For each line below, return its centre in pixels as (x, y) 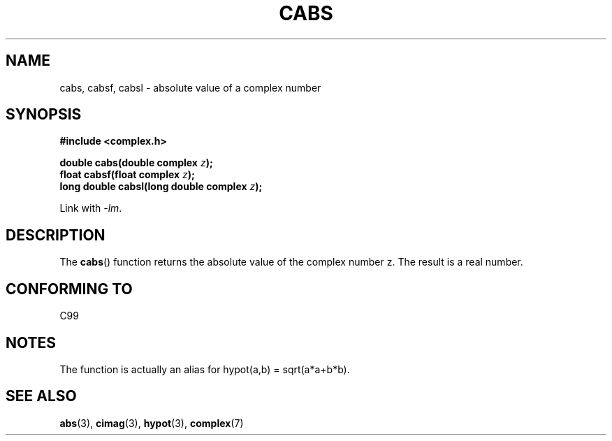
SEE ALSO (41, 396)
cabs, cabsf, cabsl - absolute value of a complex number (190, 87)
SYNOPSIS (44, 115)
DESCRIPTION (56, 235)
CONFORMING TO (69, 289)
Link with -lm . (91, 208)
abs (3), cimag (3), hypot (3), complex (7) (152, 423)
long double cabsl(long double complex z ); (161, 187)
